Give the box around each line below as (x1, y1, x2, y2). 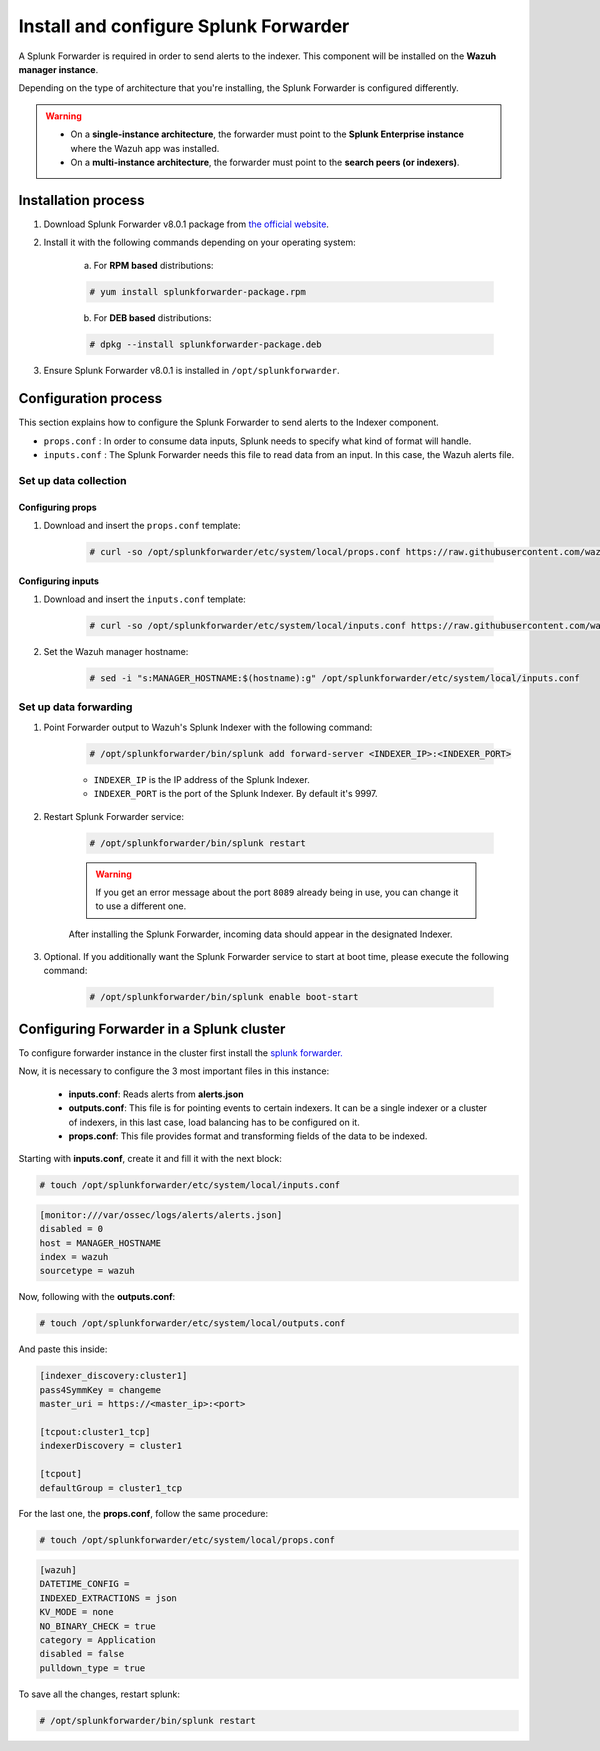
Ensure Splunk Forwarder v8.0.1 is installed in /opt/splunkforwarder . (43, 364, 340, 376)
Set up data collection (18, 473, 127, 487)
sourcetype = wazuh (39, 1265, 135, 1277)
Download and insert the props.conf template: (43, 520, 241, 532)
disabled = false (39, 1648, 125, 1660)
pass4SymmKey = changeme (39, 1384, 162, 1395)
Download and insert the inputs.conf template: (43, 593, 247, 605)
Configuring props (18, 501, 97, 513)
